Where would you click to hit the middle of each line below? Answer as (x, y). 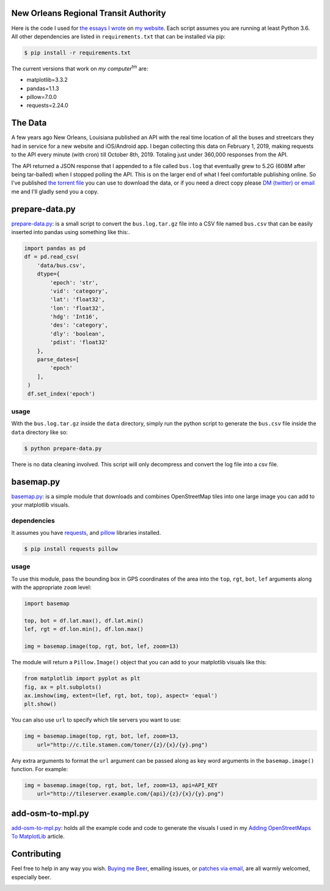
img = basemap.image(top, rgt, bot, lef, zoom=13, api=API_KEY (121, 786)
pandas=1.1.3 (43, 88)
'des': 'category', (79, 325)
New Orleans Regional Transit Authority (89, 13)
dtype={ (49, 274)
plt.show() (40, 704)
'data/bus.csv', (61, 265)
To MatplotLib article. (38, 837)
